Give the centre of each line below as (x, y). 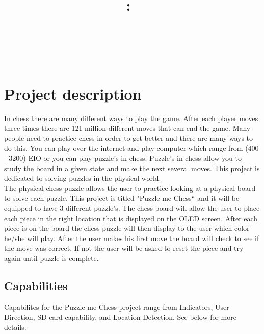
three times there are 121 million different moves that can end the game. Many (127, 128)
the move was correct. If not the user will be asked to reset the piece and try (124, 248)
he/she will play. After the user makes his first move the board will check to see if (132, 238)
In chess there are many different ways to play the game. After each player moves (131, 118)
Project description (73, 93)
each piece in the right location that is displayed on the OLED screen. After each (131, 218)
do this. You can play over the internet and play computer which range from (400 (131, 148)
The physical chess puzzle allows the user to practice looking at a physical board (130, 188)
